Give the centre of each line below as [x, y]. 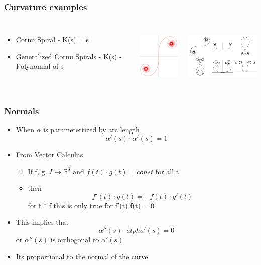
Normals [22, 111]
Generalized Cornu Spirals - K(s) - [69, 56]
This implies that [42, 222]
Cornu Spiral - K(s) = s [52, 39]
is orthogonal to [75, 239]
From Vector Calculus [49, 154]
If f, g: [37, 171]
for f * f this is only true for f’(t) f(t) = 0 [91, 205]
